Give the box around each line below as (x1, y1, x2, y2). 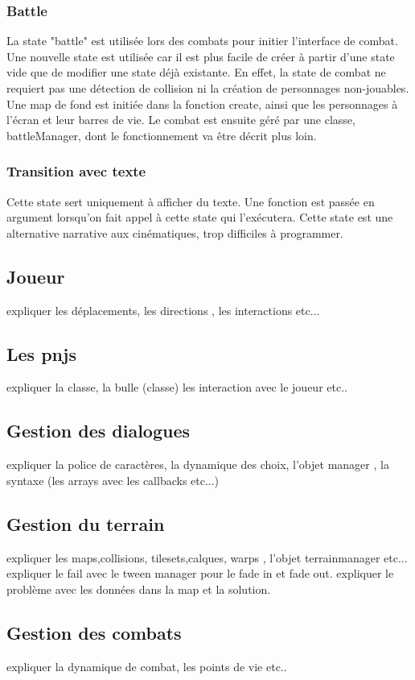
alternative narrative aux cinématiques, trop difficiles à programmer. (6, 224, 343, 241)
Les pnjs (6, 341, 76, 366)
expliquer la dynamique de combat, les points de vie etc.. (6, 657, 287, 674)
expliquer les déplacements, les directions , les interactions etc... (6, 301, 320, 318)
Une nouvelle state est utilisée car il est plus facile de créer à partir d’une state (6, 48, 395, 64)
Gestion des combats (6, 620, 182, 645)
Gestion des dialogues (6, 418, 190, 443)
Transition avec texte (6, 161, 146, 181)
